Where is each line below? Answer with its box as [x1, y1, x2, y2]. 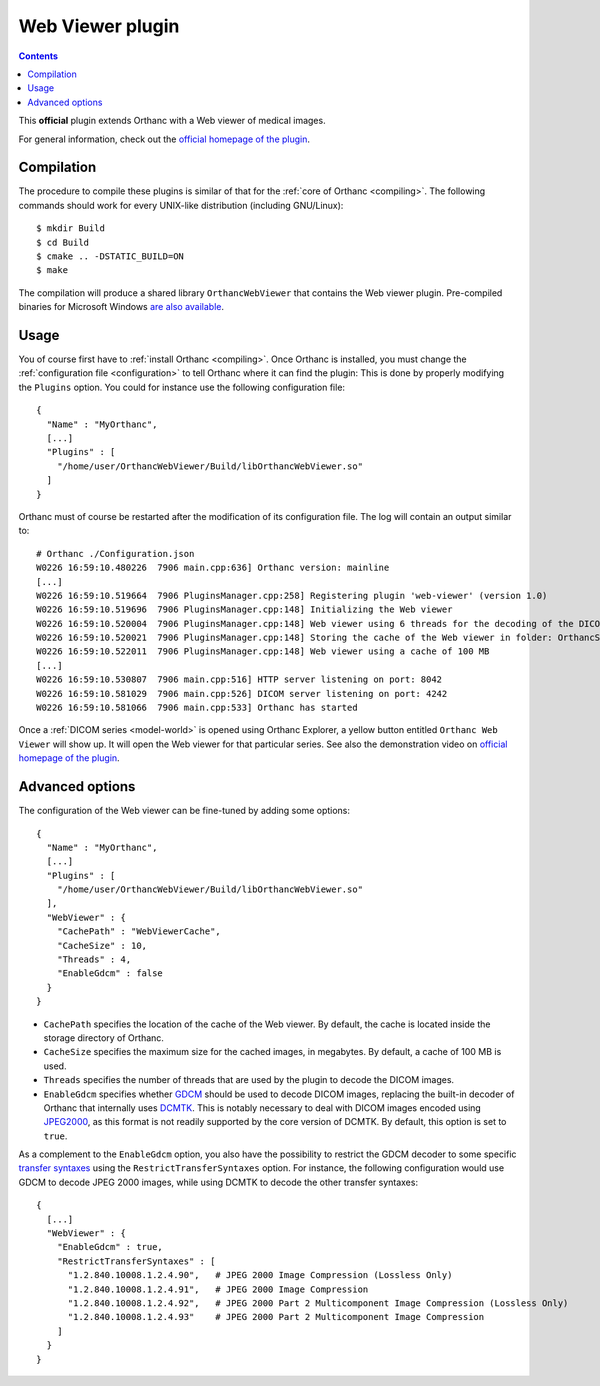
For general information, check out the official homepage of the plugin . [18, 133, 310, 145]
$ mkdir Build [36, 223, 105, 234]
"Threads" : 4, [56, 954, 132, 965]
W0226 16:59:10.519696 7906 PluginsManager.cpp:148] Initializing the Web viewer [36, 604, 453, 615]
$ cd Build [36, 236, 90, 248]
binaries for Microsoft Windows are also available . [18, 301, 225, 313]
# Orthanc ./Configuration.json [36, 548, 195, 559]
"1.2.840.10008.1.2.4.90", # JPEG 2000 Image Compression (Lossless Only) [67, 1270, 453, 1281]
